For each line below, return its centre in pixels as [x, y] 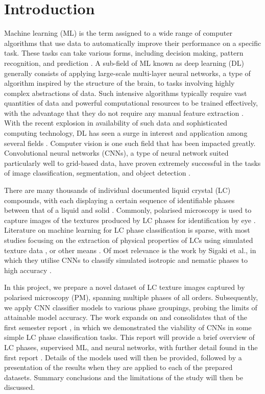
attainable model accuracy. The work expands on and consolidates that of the [126, 317]
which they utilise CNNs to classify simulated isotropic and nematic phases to [126, 260]
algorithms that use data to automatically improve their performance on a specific [133, 43]
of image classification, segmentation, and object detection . [98, 173]
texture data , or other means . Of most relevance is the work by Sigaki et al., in [130, 250]
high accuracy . [28, 270]
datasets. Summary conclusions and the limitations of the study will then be [124, 377]
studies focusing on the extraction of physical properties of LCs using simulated [129, 240]
